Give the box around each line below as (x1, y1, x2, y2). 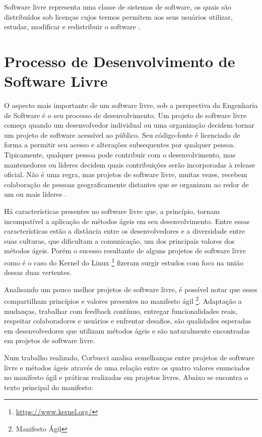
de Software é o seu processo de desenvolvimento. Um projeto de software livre (4, 110, 247, 120)
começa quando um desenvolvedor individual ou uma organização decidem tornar (4, 120, 254, 130)
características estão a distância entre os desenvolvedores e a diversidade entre (4, 226, 245, 236)
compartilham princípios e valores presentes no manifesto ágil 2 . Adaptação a (4, 294, 242, 306)
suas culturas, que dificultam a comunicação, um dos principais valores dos (4, 235, 235, 246)
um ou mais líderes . (4, 189, 67, 199)
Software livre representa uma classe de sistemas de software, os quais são (4, 2, 231, 12)
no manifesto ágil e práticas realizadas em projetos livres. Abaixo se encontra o (4, 372, 248, 383)
